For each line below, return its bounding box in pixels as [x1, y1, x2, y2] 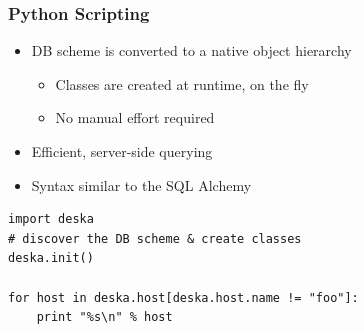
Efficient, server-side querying [31, 141, 213, 161]
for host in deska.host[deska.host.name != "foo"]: [8, 290, 359, 305]
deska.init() [8, 251, 94, 266]
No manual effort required [55, 107, 215, 128]
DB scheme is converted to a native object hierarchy [31, 40, 352, 61]
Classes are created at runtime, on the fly [55, 73, 309, 94]
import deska [8, 212, 94, 227]
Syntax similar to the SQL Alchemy [31, 174, 252, 195]
